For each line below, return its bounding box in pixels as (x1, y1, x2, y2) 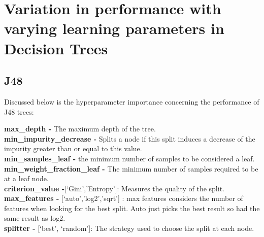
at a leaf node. (4, 173, 49, 184)
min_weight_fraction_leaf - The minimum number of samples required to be (4, 163, 258, 174)
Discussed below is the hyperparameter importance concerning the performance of (4, 96, 259, 107)
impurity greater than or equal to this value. (4, 143, 142, 154)
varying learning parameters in (4, 18, 224, 39)
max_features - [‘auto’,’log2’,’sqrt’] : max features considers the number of (4, 193, 243, 204)
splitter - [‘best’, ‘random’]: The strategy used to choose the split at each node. (4, 223, 254, 233)
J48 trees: (4, 106, 34, 117)
